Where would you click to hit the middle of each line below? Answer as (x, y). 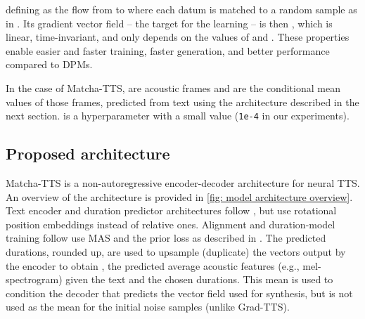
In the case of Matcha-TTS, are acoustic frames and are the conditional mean (173, 87)
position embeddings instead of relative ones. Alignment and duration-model (171, 224)
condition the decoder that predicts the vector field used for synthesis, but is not (179, 293)
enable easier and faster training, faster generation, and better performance (168, 50)
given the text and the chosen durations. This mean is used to (199, 279)
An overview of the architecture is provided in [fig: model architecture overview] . (179, 196)
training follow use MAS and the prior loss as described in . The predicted (166, 238)
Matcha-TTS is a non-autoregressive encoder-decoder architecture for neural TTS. (183, 183)
